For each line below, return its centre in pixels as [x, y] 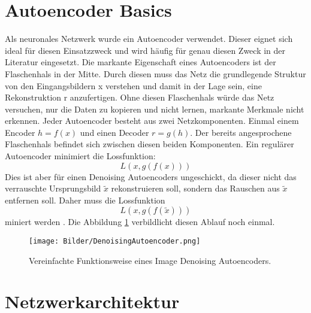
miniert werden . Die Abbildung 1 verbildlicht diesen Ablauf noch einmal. [140, 222]
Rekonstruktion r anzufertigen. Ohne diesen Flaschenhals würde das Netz [140, 97]
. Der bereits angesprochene [241, 132]
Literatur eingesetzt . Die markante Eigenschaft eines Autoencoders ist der [141, 62]
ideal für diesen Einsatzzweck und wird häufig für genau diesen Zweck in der [145, 50]
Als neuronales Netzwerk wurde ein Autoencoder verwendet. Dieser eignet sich [149, 39]
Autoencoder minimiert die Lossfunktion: [80, 156]
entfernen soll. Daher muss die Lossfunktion [85, 200]
